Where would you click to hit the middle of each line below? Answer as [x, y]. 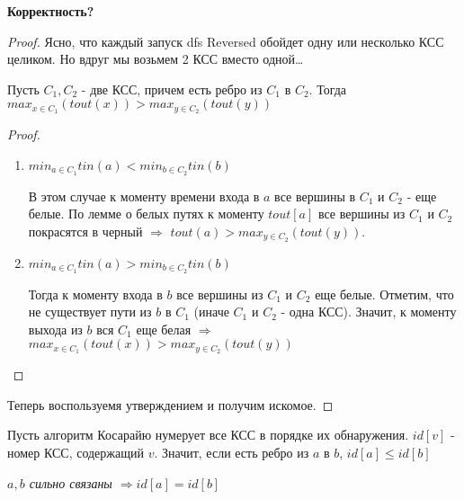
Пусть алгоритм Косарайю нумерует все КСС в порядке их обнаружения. [208, 435]
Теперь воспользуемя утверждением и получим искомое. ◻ [170, 404]
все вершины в [315, 196]
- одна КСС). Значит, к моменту [369, 312]
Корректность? [51, 11]
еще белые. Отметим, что [384, 294]
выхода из [55, 329]
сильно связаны [71, 482]
